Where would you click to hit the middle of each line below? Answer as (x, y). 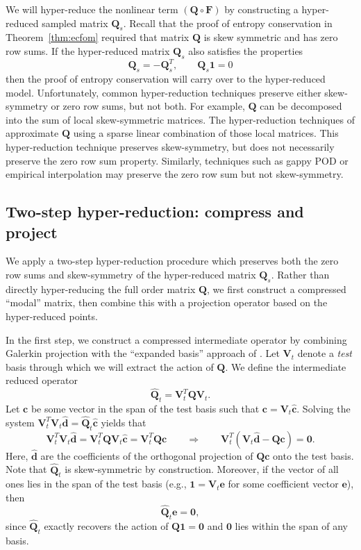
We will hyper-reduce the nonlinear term (92, 9)
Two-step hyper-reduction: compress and (155, 211)
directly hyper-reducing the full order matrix (101, 289)
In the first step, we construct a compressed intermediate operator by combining (176, 339)
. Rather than (300, 275)
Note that (26, 469)
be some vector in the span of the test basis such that (145, 408)
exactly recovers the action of (106, 525)
